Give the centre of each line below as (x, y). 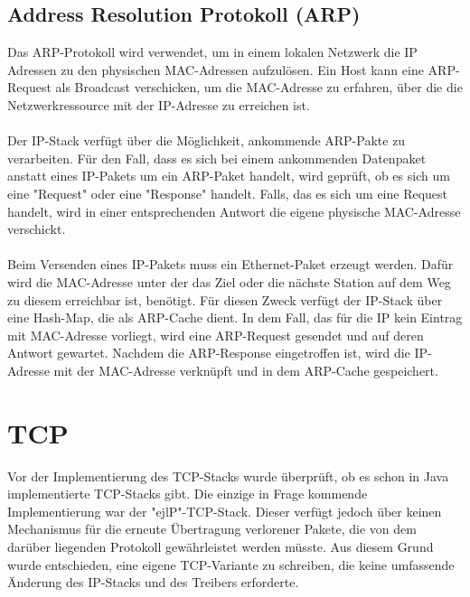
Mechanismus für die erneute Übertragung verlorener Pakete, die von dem (212, 529)
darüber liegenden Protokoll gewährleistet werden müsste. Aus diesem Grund (221, 546)
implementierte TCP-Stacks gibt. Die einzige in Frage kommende (188, 494)
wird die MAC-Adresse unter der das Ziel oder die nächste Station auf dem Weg (229, 281)
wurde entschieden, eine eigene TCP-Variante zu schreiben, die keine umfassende (231, 564)
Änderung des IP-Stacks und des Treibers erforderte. (153, 582)
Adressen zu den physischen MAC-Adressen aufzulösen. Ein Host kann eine (216, 69)
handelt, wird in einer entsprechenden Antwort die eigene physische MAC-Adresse (234, 211)
